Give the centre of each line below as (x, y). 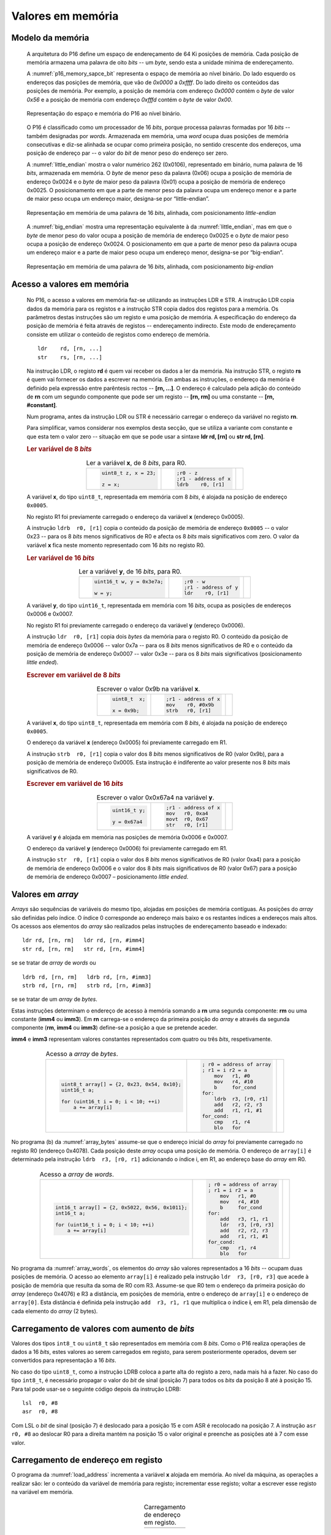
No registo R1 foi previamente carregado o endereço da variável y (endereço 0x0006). (136, 625)
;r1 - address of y (211, 587)
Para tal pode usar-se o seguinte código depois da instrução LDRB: (96, 1389)
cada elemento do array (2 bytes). (55, 1311)
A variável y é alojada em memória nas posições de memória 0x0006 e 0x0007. (127, 837)
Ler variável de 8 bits (59, 449)
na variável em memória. (42, 1492)
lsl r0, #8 (40, 1403)
